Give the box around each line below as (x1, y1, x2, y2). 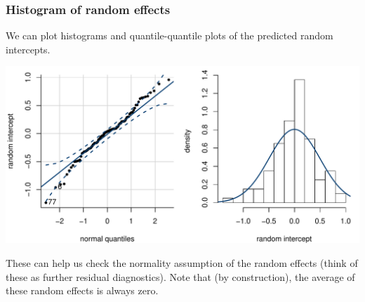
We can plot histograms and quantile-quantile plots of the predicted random (6, 28, 333, 43)
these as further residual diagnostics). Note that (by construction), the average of (6, 269, 355, 284)
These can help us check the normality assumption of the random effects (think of (6, 256, 358, 270)
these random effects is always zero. (6, 283, 159, 298)
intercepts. (6, 41, 51, 56)
